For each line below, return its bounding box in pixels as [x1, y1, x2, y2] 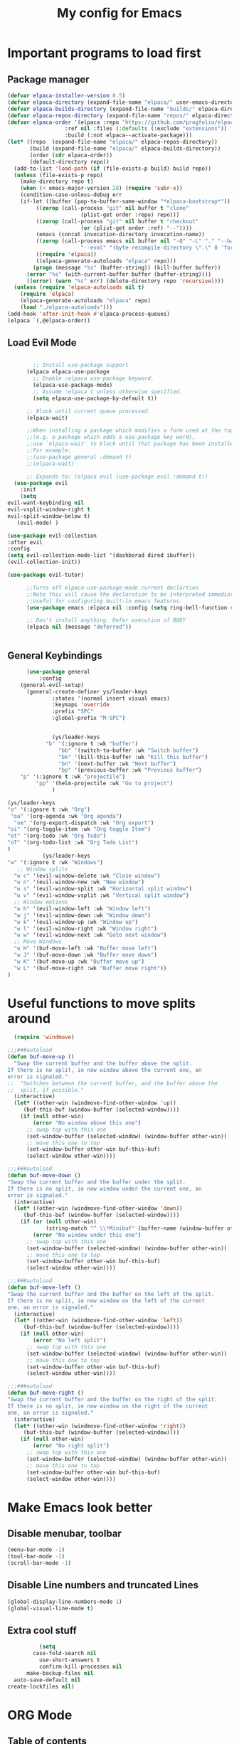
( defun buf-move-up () [7, 1053, 75, 1060]
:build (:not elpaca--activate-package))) [64, 132, 193, 139]
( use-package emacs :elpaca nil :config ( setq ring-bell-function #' [26, 604, 237, 611]
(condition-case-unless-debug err [20, 191, 122, 198]
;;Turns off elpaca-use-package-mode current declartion [26, 584, 199, 591]
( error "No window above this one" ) [33, 1119, 142, 1127]
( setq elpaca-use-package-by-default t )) [33, 395, 158, 402]
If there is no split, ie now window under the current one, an [7, 1185, 202, 1192]
